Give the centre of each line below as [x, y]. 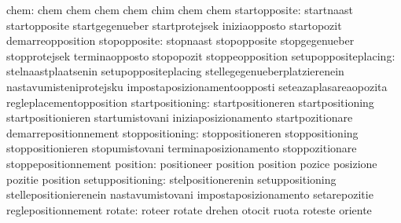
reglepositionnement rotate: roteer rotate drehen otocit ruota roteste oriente [189, 209]
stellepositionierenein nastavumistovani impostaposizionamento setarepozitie [190, 194]
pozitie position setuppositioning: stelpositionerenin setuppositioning [171, 179]
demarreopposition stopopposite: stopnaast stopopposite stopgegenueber [180, 40]
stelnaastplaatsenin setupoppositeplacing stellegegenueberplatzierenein [175, 71]
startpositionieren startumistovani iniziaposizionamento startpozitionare [180, 117]
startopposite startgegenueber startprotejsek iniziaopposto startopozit [174, 25]
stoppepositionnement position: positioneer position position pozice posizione [192, 163]
